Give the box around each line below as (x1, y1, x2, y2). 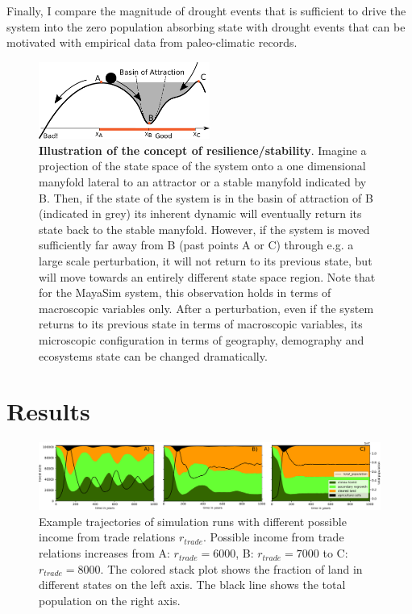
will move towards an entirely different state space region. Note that (39, 268, 376, 285)
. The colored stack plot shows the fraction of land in (100, 560, 363, 577)
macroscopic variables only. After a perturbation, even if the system (39, 299, 374, 316)
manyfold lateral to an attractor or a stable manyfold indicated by (39, 173, 367, 190)
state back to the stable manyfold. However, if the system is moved (39, 220, 370, 237)
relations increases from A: (39, 545, 170, 562)
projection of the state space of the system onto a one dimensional (39, 157, 366, 174)
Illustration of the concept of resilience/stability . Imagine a (39, 141, 367, 158)
